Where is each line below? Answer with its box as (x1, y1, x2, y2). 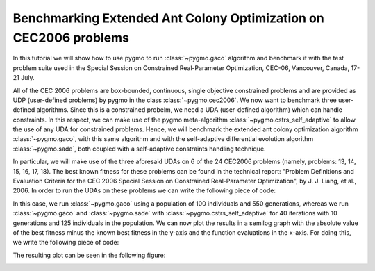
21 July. (12, 74, 35, 82)
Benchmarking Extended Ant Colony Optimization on (12, 10, 324, 26)
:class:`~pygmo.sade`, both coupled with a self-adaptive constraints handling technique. (12, 145, 267, 153)
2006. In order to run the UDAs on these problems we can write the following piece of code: (12, 186, 276, 195)
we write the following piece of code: (12, 238, 119, 247)
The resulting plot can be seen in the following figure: (12, 251, 166, 259)
